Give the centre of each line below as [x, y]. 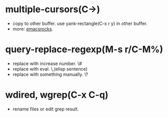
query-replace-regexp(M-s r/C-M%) [84, 50]
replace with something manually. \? [50, 74]
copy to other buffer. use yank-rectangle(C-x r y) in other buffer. [80, 23]
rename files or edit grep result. [46, 109]
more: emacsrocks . [33, 28]
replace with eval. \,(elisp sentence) [50, 69]
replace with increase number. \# [47, 63]
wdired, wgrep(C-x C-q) [57, 95]
